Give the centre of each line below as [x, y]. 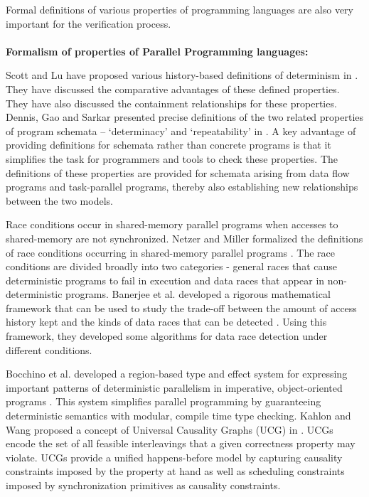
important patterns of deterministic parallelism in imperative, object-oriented [174, 387]
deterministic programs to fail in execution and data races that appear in [165, 280]
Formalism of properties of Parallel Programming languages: [157, 51]
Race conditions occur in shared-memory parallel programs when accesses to [172, 224]
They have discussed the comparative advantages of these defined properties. [173, 89]
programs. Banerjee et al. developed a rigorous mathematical [198, 294]
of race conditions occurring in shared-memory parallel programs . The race [170, 252]
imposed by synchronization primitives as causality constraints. [143, 485]
